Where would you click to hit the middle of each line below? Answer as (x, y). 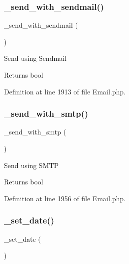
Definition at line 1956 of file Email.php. (65, 198)
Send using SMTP (32, 165)
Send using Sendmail (35, 58)
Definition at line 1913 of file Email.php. (65, 91)
